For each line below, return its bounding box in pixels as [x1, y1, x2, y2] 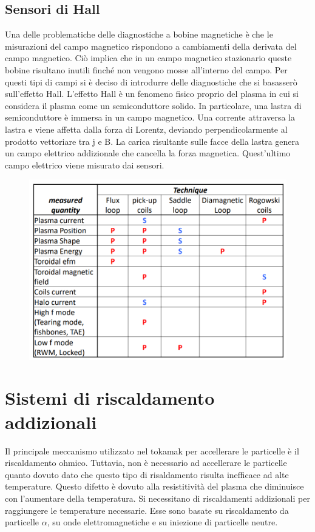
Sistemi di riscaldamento [5, 385, 215, 410]
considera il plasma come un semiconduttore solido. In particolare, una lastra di [5, 99, 302, 111]
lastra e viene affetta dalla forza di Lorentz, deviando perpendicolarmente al [5, 122, 288, 135]
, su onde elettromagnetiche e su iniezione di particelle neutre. [47, 516, 278, 528]
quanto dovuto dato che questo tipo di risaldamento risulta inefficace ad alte [5, 468, 289, 480]
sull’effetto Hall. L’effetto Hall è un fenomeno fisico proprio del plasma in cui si [5, 87, 299, 100]
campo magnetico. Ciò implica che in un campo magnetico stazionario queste [5, 52, 292, 64]
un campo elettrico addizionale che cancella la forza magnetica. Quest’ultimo [5, 147, 291, 159]
